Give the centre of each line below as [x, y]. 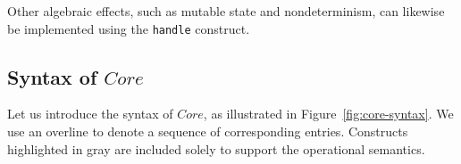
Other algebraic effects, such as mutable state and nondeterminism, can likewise [226, 11]
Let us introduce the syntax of [90, 114]
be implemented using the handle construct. [129, 28]
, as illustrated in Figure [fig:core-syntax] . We [328, 114]
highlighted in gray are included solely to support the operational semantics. [216, 148]
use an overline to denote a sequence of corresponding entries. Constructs [208, 131]
